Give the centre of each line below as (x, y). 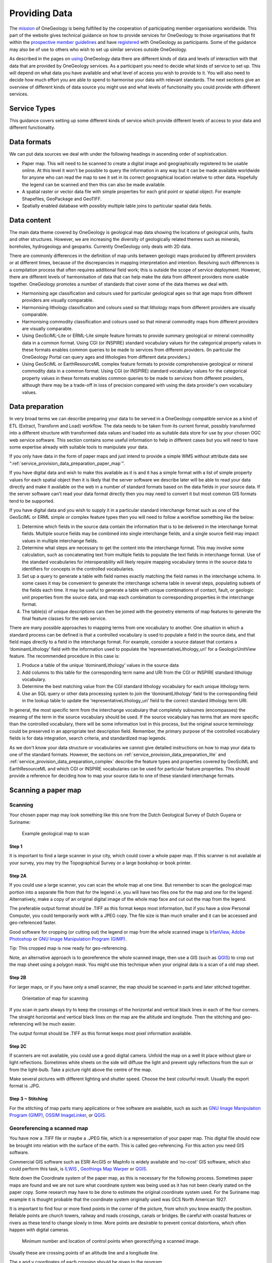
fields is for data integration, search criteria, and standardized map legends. (88, 738)
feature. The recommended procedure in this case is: (64, 656)
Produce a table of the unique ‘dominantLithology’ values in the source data (100, 665)
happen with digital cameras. (40, 1230)
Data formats (30, 142)
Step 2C (18, 1046)
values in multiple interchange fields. (60, 541)
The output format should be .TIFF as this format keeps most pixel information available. (101, 1033)
